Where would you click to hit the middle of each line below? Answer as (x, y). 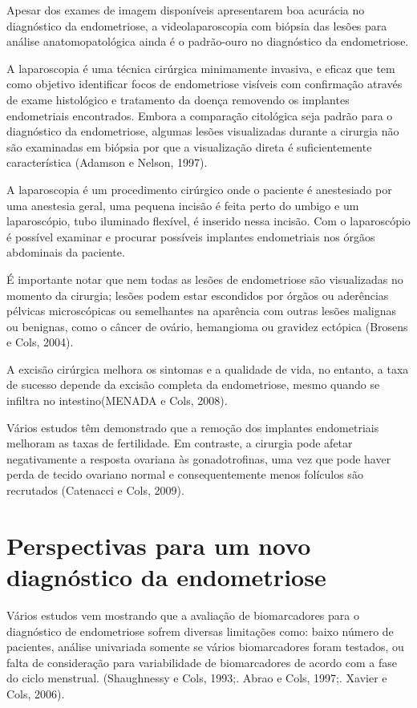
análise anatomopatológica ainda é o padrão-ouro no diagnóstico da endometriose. (208, 41)
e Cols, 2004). (40, 342)
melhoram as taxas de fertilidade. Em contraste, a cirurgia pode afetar (180, 443)
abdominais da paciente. (66, 252)
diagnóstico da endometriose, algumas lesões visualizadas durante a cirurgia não (203, 131)
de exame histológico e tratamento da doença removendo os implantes (178, 99)
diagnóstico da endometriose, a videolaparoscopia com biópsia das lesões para (197, 25)
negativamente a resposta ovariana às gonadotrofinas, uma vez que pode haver (199, 458)
